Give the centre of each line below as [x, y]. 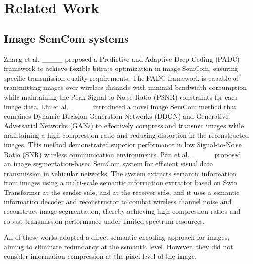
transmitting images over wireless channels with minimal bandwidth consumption [126, 87]
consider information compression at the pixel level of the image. [100, 256]
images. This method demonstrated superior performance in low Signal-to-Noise [123, 144]
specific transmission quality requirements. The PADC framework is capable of [121, 78]
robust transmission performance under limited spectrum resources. [104, 220]
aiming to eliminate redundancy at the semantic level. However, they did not [118, 246]
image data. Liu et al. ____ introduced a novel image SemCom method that [120, 106]
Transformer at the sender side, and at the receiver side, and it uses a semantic [122, 192]
